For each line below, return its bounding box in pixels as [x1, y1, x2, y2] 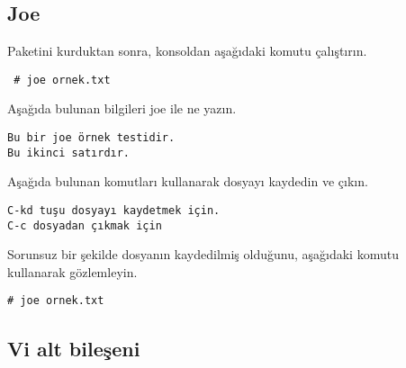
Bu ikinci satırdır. [7, 146, 131, 159]
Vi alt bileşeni [7, 334, 140, 362]
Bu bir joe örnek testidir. [7, 131, 176, 145]
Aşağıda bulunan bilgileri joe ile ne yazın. [7, 99, 237, 118]
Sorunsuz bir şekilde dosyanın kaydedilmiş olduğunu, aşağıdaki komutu [7, 245, 399, 264]
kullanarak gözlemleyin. [7, 262, 138, 281]
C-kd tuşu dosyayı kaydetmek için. [7, 203, 221, 217]
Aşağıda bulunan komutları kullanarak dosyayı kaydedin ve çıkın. [7, 172, 368, 191]
